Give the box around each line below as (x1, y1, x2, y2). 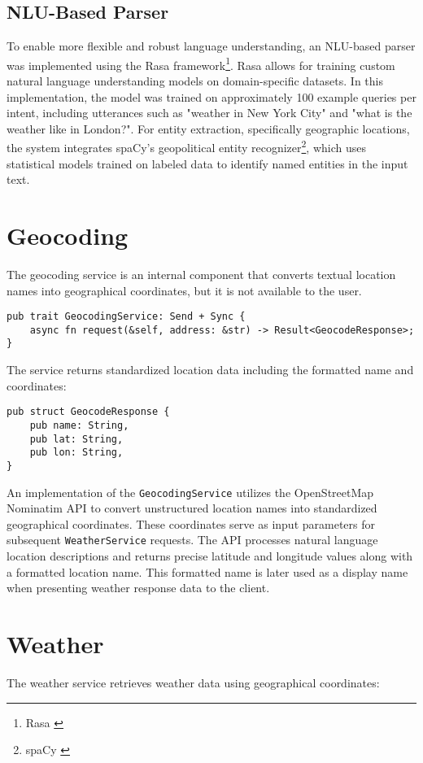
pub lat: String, (29, 433, 124, 445)
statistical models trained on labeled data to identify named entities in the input (7, 155, 408, 172)
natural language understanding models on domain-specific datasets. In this (7, 72, 383, 89)
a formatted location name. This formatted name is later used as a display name (7, 563, 408, 580)
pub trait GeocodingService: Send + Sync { (7, 311, 246, 323)
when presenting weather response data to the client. (7, 579, 270, 596)
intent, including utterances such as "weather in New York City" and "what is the (7, 104, 412, 121)
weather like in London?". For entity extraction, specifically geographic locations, (7, 120, 410, 137)
